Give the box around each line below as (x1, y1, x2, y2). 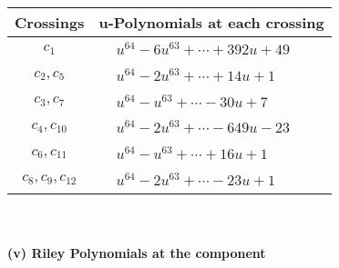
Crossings (15, 12, 85, 33)
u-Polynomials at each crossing (98, 12, 324, 33)
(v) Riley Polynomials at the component (7, 243, 266, 263)
